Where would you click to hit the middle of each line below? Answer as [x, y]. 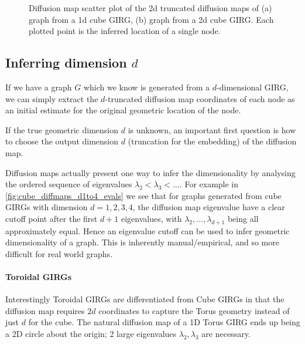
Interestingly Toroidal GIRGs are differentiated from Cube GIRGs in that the [145, 299]
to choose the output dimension [62, 141]
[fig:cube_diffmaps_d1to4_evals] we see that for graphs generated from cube [143, 195]
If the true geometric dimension [62, 129]
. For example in [209, 184]
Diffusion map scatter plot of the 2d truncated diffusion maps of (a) [150, 8]
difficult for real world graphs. [59, 253]
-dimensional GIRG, [253, 87]
